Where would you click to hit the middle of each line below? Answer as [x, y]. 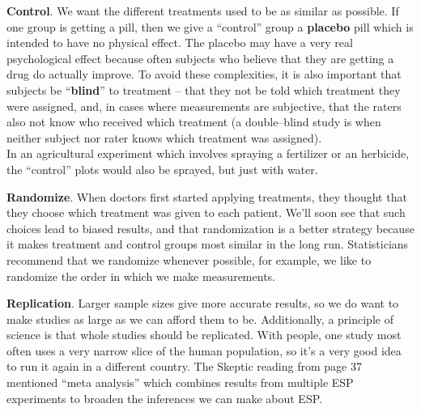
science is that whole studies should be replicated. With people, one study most [204, 335]
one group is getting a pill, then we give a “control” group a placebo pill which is [210, 26]
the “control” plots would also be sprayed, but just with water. [162, 169]
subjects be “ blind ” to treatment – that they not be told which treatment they [204, 89]
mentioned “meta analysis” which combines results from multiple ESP [180, 382]
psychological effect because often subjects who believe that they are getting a [200, 58]
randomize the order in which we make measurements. [141, 276]
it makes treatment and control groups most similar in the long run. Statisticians [208, 244]
